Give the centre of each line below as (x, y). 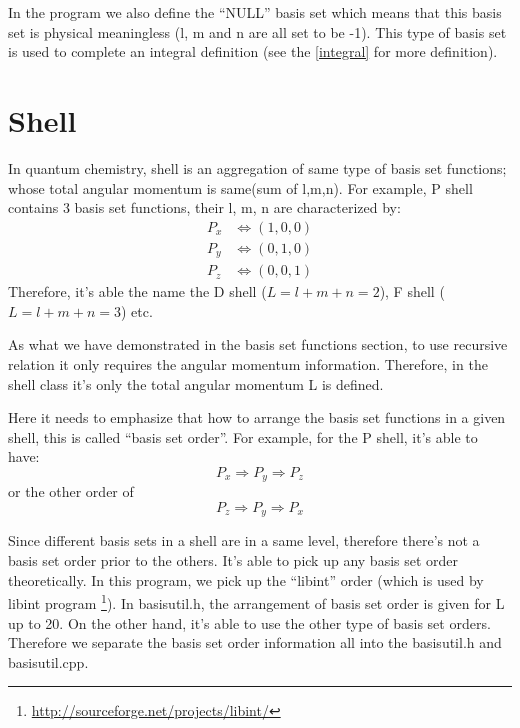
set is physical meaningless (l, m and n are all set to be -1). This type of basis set (257, 31)
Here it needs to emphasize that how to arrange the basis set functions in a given (257, 417)
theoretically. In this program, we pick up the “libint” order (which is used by (246, 579)
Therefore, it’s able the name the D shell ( (137, 291)
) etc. (137, 310)
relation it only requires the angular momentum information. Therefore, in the (248, 364)
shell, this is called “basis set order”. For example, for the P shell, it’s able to (243, 436)
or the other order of (71, 491)
